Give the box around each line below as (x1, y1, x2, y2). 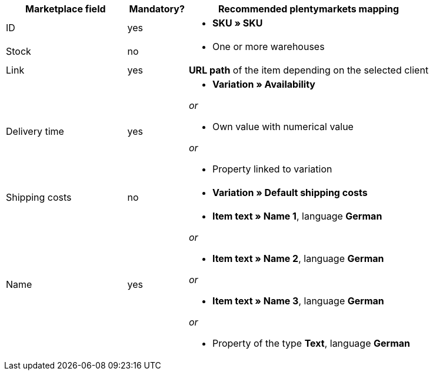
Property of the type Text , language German (212, 337, 410, 349)
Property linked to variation (212, 163, 332, 175)
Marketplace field (25, 3, 106, 15)
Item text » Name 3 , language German (212, 295, 384, 307)
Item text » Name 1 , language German (212, 210, 382, 222)
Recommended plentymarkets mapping (218, 3, 399, 15)
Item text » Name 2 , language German (212, 253, 384, 264)
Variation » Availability (212, 78, 315, 90)
